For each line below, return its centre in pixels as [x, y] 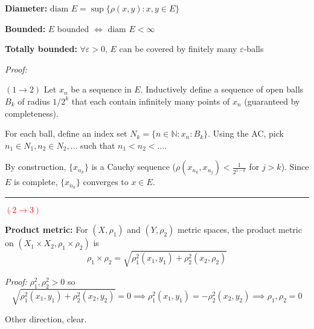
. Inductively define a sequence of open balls [222, 89]
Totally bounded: [41, 49]
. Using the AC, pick [246, 133]
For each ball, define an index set [66, 133]
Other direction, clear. [46, 319]
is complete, [36, 182]
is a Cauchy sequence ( [133, 167]
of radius [34, 101]
